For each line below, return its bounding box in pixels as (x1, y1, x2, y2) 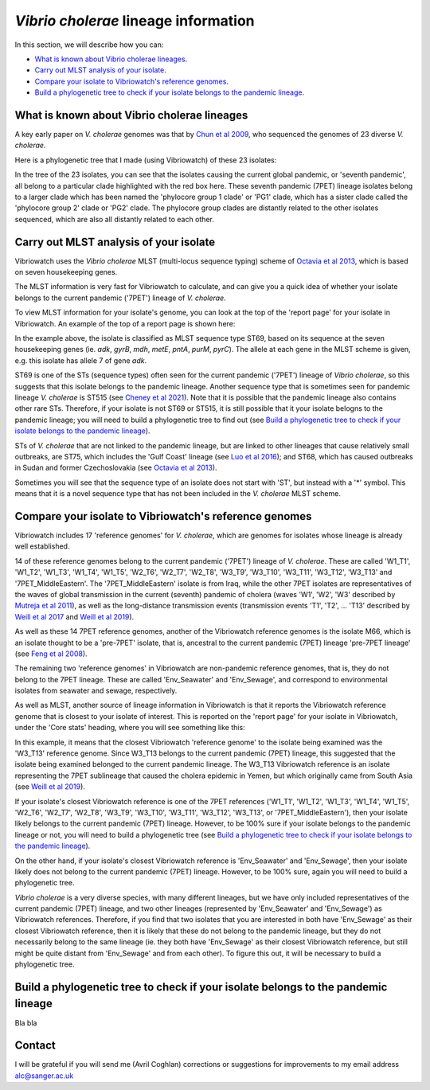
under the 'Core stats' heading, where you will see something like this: (14, 723, 246, 733)
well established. (14, 541, 70, 551)
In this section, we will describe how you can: (14, 40, 164, 49)
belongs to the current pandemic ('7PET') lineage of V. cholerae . (14, 293, 226, 303)
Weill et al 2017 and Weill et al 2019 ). (14, 611, 135, 621)
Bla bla (14, 1018, 37, 1027)
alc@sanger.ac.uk (14, 1071, 74, 1080)
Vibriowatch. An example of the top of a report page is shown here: (14, 318, 236, 328)
